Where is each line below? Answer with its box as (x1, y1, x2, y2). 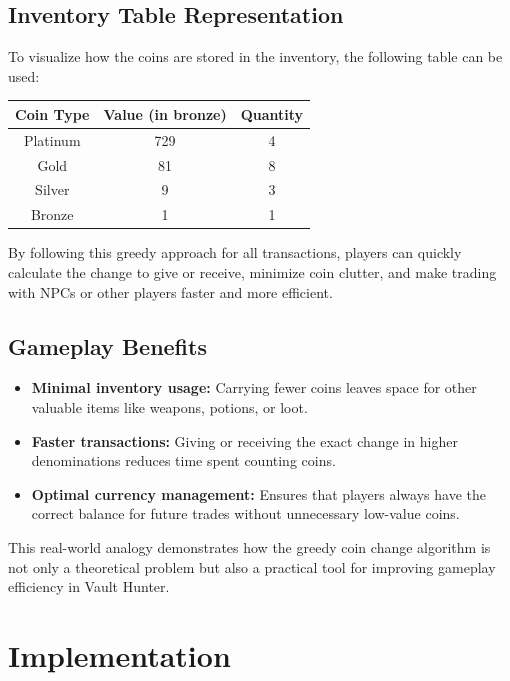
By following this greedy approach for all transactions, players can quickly (8, 242, 462, 263)
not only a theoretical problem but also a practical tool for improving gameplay (8, 556, 496, 577)
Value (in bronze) (103, 103, 227, 124)
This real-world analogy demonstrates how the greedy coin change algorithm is (8, 536, 491, 557)
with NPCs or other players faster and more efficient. (8, 281, 333, 302)
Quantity (240, 103, 304, 124)
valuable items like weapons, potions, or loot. (31, 396, 308, 417)
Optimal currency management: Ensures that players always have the (31, 483, 486, 504)
